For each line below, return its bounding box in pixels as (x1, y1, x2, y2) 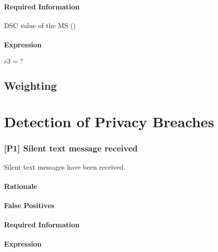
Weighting (4, 77, 57, 93)
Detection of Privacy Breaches (4, 111, 215, 132)
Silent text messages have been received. (4, 161, 125, 172)
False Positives (4, 200, 55, 210)
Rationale (4, 180, 37, 191)
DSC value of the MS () (4, 20, 76, 30)
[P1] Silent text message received (4, 142, 138, 154)
